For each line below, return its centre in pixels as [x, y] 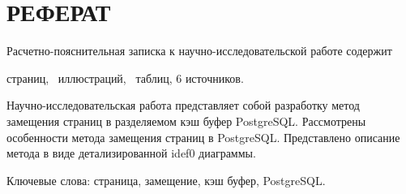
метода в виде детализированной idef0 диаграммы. [131, 153]
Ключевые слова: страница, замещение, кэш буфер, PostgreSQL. [166, 180]
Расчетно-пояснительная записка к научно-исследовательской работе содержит [199, 51]
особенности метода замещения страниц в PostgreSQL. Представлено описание [203, 137]
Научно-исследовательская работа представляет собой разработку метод [183, 105]
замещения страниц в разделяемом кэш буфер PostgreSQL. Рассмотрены [186, 121]
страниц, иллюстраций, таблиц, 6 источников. [125, 78]
